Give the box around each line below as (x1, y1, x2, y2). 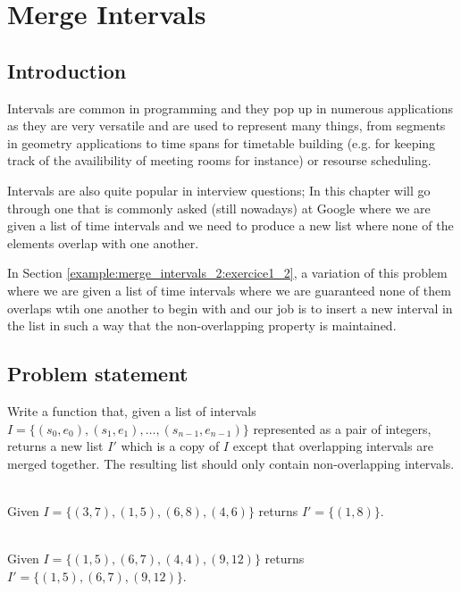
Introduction (7, 56, 127, 84)
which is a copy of (121, 437, 220, 455)
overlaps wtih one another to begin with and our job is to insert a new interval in (7, 298, 453, 317)
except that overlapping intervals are (232, 437, 433, 455)
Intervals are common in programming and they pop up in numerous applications (7, 98, 454, 117)
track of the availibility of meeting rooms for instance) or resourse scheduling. (7, 151, 432, 170)
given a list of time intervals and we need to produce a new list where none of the (7, 216, 454, 235)
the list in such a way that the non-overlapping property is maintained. (7, 316, 397, 335)
